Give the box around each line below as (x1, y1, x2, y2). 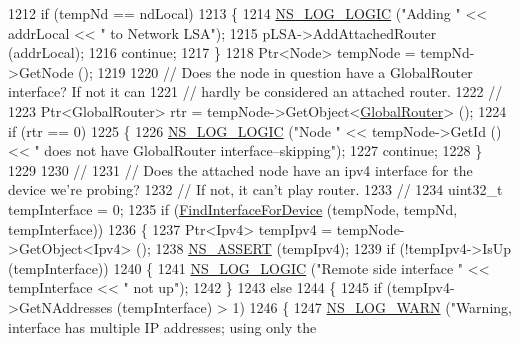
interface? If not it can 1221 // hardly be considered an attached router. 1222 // (8, 81, 503, 102)
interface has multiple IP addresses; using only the (8, 316, 317, 337)
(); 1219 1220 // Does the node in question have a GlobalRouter (78, 61, 473, 82)
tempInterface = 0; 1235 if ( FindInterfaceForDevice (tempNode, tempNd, (8, 198, 458, 219)
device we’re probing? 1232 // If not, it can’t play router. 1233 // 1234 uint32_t (8, 179, 503, 200)
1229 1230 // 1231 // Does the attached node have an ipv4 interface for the (8, 159, 473, 180)
